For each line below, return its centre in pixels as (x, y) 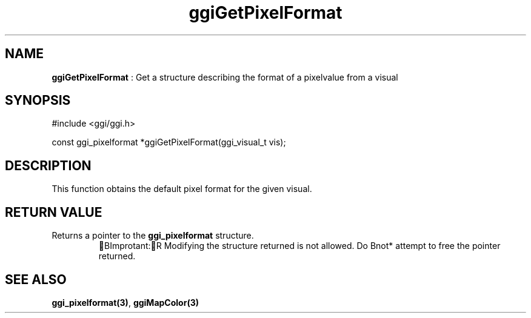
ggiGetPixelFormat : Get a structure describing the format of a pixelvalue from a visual (225, 77)
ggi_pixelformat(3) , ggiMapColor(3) (125, 302)
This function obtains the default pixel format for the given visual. (182, 189)
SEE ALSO (36, 279)
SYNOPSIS (38, 101)
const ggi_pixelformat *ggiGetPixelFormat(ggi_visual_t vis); (169, 142)
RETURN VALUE (54, 212)
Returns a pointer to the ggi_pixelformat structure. (153, 236)
